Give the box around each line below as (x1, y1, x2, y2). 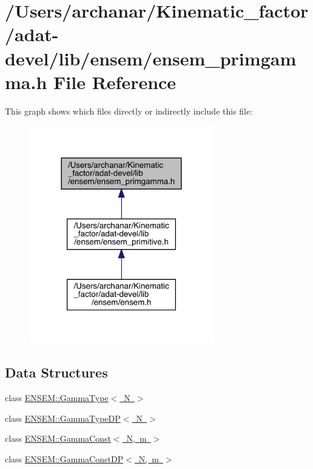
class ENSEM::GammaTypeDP (5, 411, 121, 424)
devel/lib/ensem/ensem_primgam (5, 45, 297, 70)
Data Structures (5, 363, 108, 382)
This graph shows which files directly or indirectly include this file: (5, 104, 253, 117)
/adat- (5, 22, 59, 47)
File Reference (53, 69, 177, 94)
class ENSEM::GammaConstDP (5, 452, 124, 465)
